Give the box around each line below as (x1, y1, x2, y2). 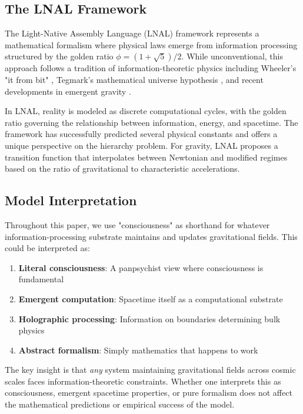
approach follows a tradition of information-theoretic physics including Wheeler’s (5, 62, 297, 74)
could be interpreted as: (5, 242, 90, 254)
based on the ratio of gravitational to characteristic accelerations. (5, 162, 240, 175)
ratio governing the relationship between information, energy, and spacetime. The (5, 116, 298, 128)
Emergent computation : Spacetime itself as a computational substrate (18, 292, 283, 305)
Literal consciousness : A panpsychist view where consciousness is (18, 261, 264, 273)
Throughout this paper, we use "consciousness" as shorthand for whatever (5, 218, 270, 231)
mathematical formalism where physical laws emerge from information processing (5, 38, 298, 51)
